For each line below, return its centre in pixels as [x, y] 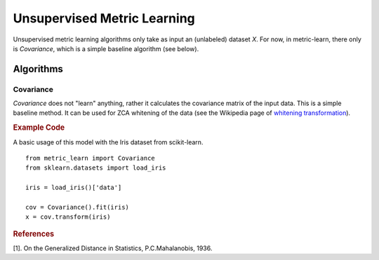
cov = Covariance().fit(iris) [78, 207]
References [34, 233]
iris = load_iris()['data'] [74, 188]
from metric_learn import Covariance [91, 158]
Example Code [39, 128]
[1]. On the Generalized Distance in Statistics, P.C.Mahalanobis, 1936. [113, 248]
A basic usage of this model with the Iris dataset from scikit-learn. [108, 142]
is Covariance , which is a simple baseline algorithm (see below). [106, 48]
